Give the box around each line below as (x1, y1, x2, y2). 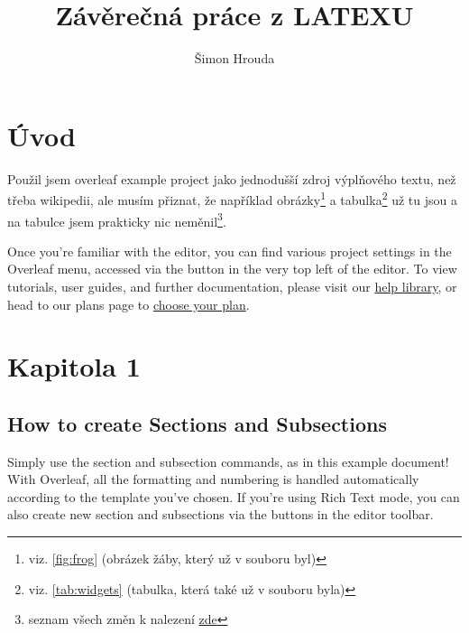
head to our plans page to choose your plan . (7, 294, 250, 313)
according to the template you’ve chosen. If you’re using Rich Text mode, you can (7, 487, 460, 506)
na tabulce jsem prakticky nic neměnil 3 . (7, 209, 226, 230)
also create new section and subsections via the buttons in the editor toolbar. (7, 505, 434, 524)
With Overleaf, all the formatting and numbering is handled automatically (7, 470, 419, 489)
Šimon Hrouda (194, 49, 275, 68)
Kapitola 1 (7, 348, 141, 385)
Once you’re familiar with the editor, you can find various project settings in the (7, 241, 452, 260)
